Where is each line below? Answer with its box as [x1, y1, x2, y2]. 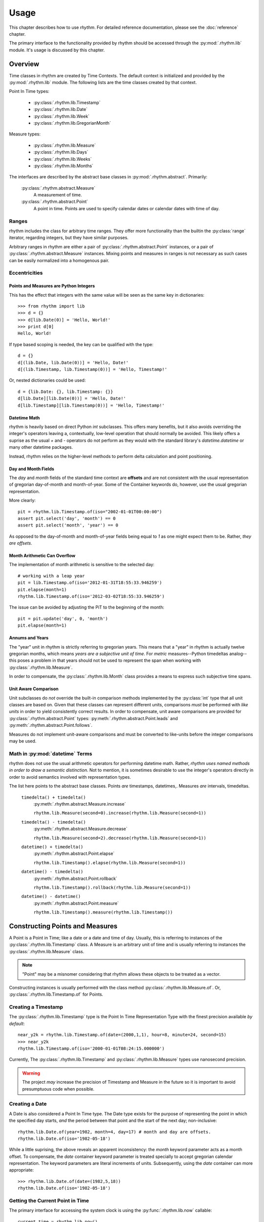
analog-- [229, 651, 247, 656]
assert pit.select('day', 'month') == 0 [18, 516, 116, 521]
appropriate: [9, 1167, 34, 1173]
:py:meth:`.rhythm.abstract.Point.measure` [33, 900, 119, 906]
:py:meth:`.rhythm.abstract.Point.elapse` [33, 851, 115, 856]
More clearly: [9, 498, 36, 503]
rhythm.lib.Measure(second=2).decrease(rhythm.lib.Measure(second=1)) [33, 835, 206, 841]
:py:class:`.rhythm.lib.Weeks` [33, 156, 92, 162]
